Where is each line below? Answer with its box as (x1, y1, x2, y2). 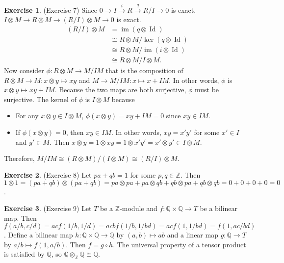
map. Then (4, 212, 37, 223)
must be (194, 84, 219, 95)
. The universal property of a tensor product (113, 239, 246, 249)
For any (15, 110, 39, 121)
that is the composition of (105, 65, 183, 76)
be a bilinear (200, 203, 238, 213)
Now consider (4, 65, 44, 76)
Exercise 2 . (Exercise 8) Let (4, 169, 92, 180)
